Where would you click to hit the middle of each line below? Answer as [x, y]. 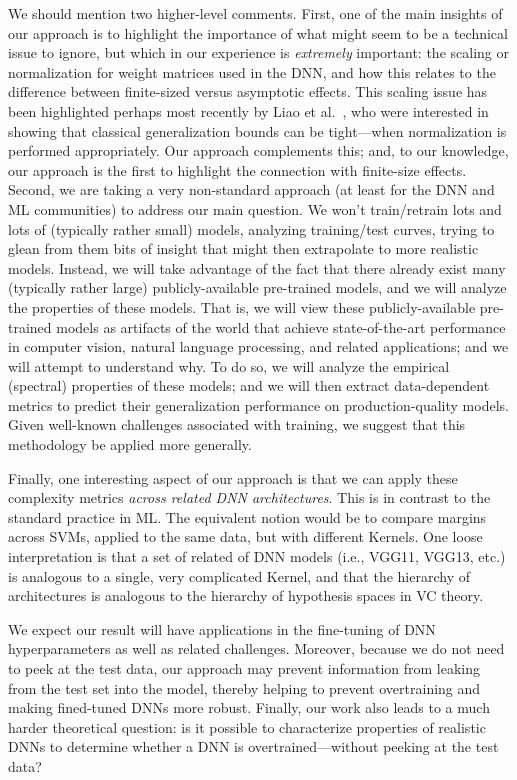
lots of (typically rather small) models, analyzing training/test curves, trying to [251, 228]
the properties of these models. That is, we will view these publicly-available [242, 306]
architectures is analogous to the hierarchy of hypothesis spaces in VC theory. [246, 595]
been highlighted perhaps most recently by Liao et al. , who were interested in [248, 110]
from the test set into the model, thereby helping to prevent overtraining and [244, 687]
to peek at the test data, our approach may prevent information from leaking [244, 668]
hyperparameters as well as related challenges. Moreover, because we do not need [256, 648]
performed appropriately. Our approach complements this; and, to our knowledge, [258, 150]
